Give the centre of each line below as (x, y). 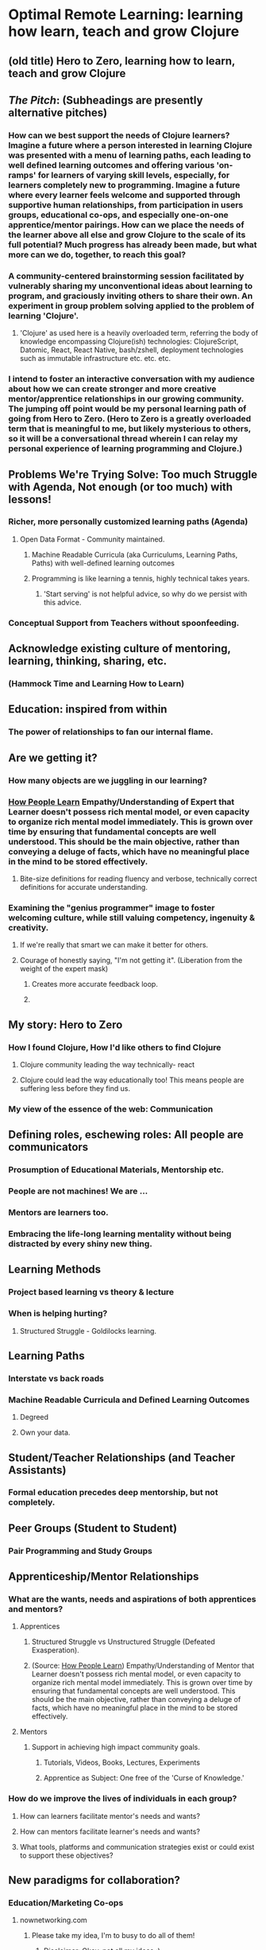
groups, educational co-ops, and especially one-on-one (118, 215)
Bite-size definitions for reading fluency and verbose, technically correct (139, 878)
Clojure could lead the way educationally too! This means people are (132, 1080)
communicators (48, 1147)
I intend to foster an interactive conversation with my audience (132, 379)
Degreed (34, 1417)
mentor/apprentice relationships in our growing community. (126, 399)
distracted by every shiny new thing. (80, 1244)
